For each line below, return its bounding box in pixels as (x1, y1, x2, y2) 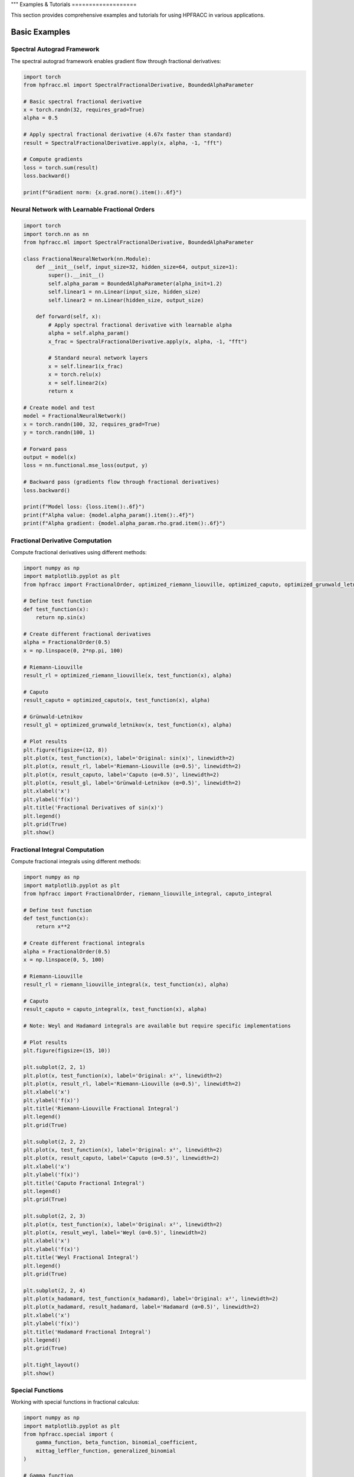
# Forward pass (23, 445, 67, 452)
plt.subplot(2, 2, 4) (23, 1287, 86, 1294)
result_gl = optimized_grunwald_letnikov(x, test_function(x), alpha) (23, 721, 232, 728)
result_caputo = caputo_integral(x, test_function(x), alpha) (23, 1006, 207, 1013)
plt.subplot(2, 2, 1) (23, 1064, 86, 1071)
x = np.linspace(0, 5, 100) (23, 957, 104, 963)
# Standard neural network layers (48, 354, 148, 362)
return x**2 (35, 923, 71, 930)
